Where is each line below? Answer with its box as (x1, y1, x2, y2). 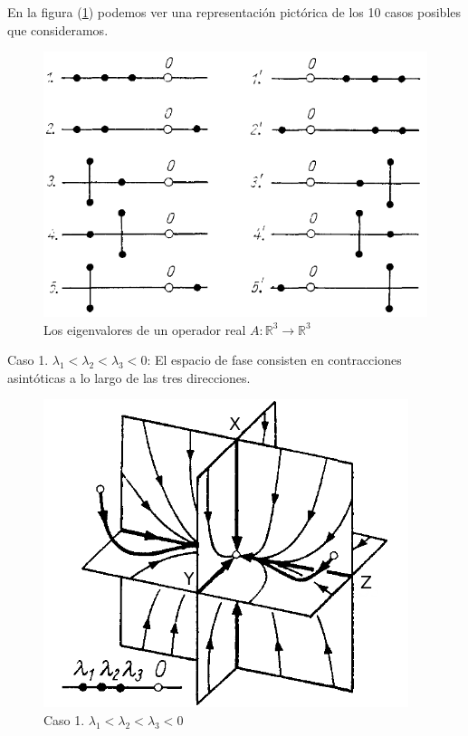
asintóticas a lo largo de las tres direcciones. (7, 368, 251, 387)
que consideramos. (7, 20, 109, 39)
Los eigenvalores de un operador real (43, 320, 246, 339)
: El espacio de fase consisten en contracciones (147, 350, 402, 369)
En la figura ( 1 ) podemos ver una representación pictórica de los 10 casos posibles (7, 3, 462, 21)
